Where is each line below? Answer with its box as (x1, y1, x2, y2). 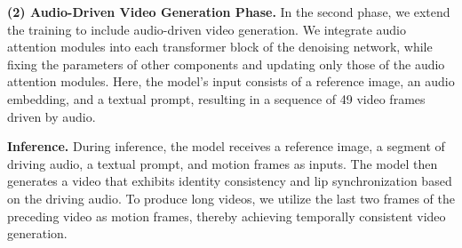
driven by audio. (7, 107, 96, 125)
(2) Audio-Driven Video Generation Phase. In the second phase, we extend (7, 3, 450, 20)
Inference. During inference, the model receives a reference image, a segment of (7, 137, 445, 156)
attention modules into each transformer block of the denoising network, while (7, 37, 433, 56)
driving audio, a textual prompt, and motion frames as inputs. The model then (7, 154, 438, 172)
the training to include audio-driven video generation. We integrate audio (7, 20, 406, 38)
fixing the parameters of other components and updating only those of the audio (7, 54, 445, 73)
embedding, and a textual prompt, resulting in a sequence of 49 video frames (7, 89, 426, 108)
